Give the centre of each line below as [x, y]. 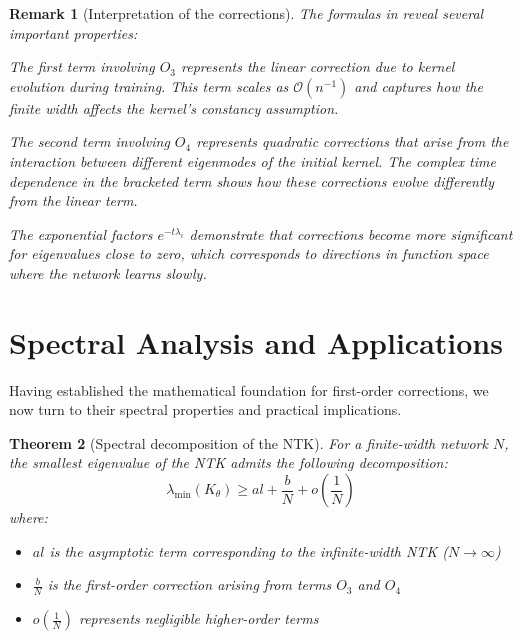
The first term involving [82, 66]
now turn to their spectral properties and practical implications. [205, 409]
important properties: [73, 32]
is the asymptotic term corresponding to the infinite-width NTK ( [248, 550]
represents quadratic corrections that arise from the [352, 141]
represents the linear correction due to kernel [318, 66]
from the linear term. [73, 200]
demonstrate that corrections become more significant [351, 233]
